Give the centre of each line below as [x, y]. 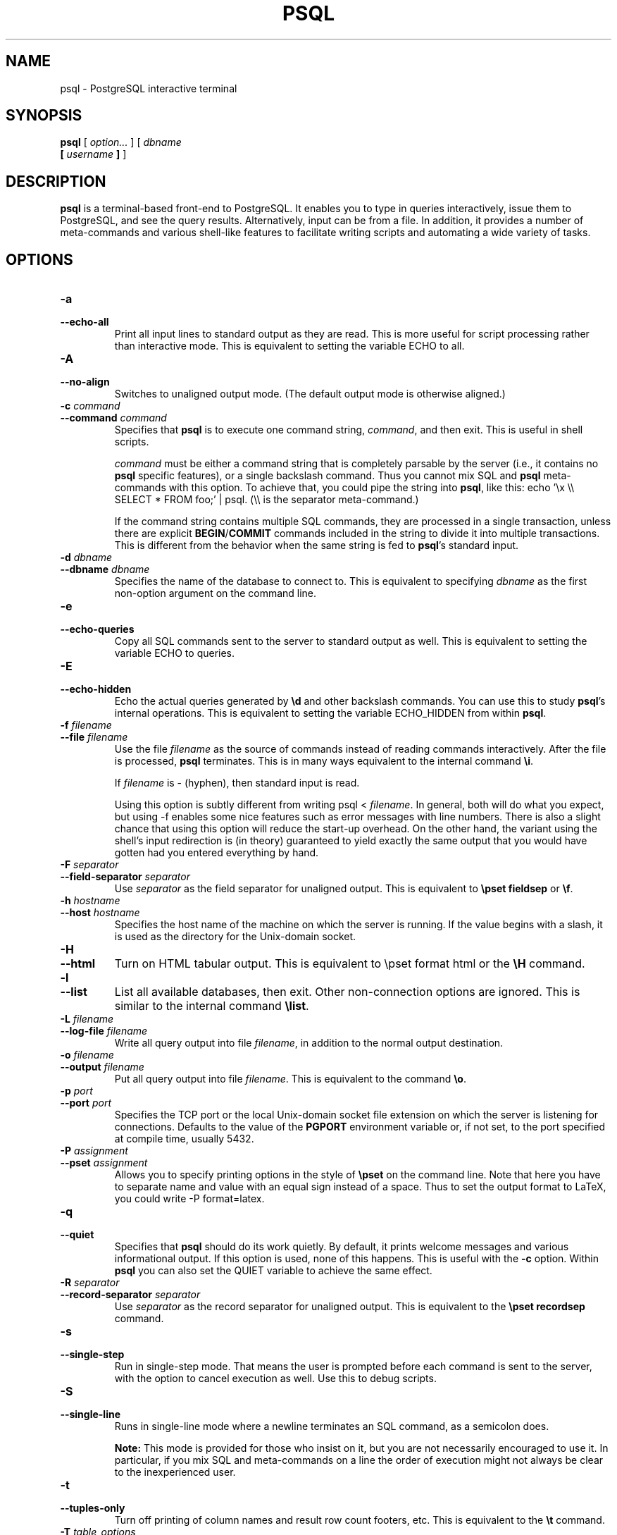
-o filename [87, 1055]
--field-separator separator [125, 877]
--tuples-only [93, 1508]
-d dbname [86, 557]
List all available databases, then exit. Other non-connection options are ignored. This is [347, 992]
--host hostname [100, 913]
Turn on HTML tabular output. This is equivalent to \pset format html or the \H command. [350, 964]
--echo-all [85, 322]
